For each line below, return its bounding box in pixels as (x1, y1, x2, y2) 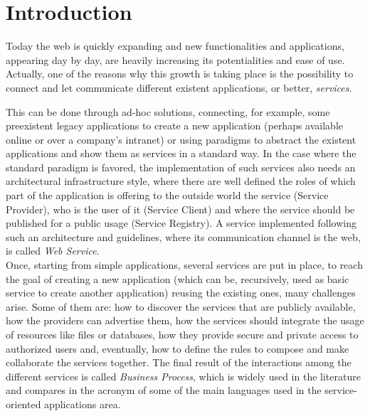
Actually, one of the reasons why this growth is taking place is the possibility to (6, 66, 354, 81)
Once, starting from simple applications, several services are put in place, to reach (6, 257, 363, 272)
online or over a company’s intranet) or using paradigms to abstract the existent (6, 132, 356, 146)
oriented (6, 396, 41, 411)
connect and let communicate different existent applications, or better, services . (6, 80, 352, 95)
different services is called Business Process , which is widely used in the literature (6, 368, 361, 383)
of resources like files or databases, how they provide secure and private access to (6, 327, 359, 341)
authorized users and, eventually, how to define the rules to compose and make (6, 341, 349, 356)
